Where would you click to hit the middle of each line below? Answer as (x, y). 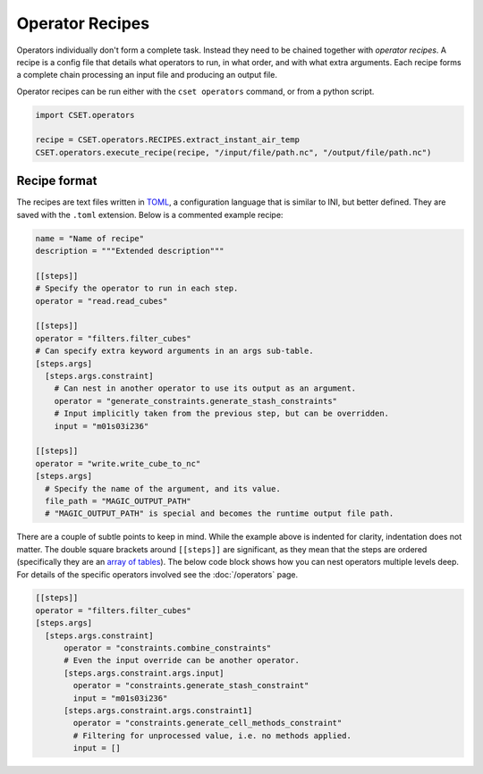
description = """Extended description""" (130, 251)
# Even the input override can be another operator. (182, 660)
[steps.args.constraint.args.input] (144, 673)
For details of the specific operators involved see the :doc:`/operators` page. (157, 574)
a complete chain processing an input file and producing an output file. (147, 75)
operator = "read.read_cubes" (102, 301)
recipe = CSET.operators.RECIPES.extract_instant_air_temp (167, 140)
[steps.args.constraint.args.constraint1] (158, 711)
